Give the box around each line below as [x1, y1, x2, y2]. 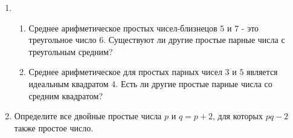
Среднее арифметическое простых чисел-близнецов [28, 21, 217, 34]
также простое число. [14, 121, 94, 134]
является [246, 65, 278, 78]
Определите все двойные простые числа [14, 110, 162, 122]
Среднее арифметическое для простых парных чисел [28, 65, 222, 78]
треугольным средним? [28, 45, 113, 57]
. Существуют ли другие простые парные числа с [103, 33, 285, 46]
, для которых [212, 110, 263, 122]
